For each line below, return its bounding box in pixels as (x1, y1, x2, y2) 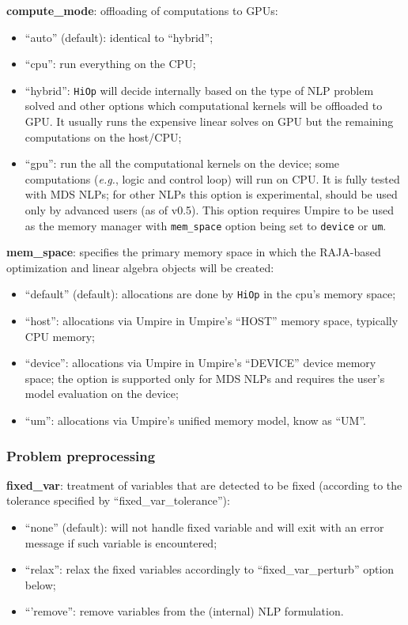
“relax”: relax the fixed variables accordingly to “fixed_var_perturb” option (25, 561, 395, 578)
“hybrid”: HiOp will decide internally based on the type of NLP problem (25, 81, 374, 98)
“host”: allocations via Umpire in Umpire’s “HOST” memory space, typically (25, 312, 399, 329)
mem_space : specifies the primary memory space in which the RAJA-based (6, 244, 381, 260)
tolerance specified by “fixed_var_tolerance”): (6, 492, 230, 509)
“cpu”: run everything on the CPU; (25, 55, 196, 72)
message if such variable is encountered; (25, 534, 217, 551)
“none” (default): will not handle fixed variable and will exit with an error (25, 519, 384, 536)
